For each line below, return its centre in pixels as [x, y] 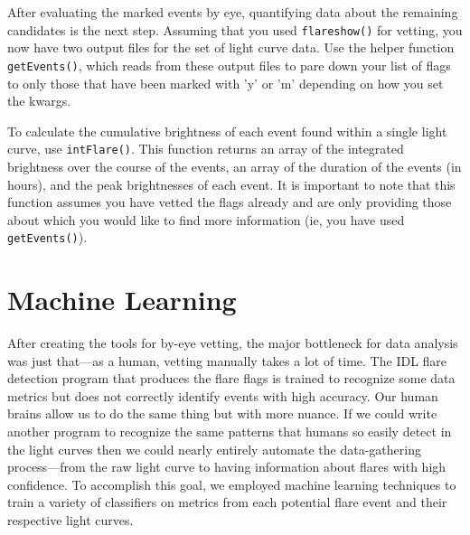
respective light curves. [70, 520]
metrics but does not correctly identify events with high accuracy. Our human [223, 395]
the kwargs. [39, 101]
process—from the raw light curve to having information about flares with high [227, 467]
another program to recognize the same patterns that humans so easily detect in [230, 432]
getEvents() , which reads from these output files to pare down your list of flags [229, 65]
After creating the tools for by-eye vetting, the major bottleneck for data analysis [233, 343]
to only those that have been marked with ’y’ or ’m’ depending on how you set [226, 83]
